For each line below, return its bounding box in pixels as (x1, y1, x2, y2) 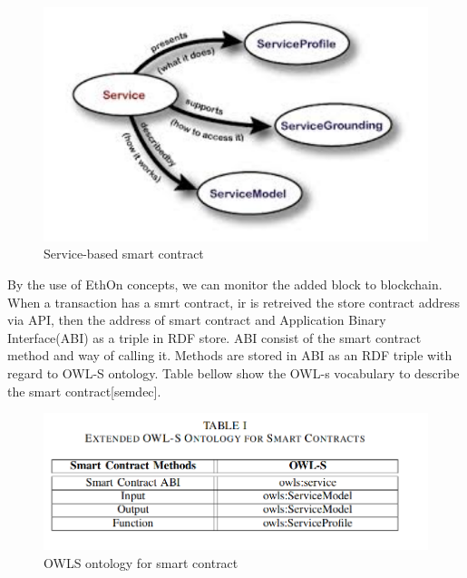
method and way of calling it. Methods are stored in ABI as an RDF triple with (7, 346, 452, 365)
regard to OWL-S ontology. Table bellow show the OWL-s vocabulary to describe (7, 364, 460, 382)
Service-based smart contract (44, 244, 204, 263)
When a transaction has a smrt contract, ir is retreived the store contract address (7, 292, 461, 311)
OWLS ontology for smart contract (44, 553, 238, 572)
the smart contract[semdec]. (7, 381, 161, 400)
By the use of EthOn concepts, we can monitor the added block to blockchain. (7, 275, 443, 294)
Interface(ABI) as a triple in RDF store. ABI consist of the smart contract (7, 328, 422, 347)
